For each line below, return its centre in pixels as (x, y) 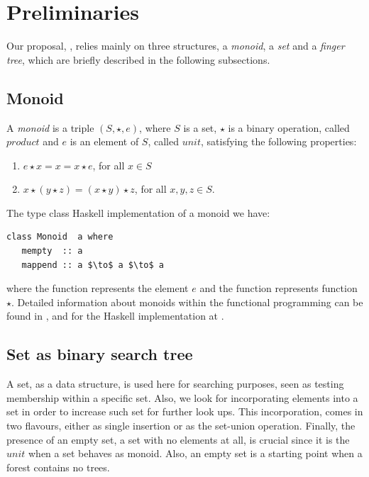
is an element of (104, 141)
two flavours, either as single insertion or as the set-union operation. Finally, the (181, 426)
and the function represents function (279, 288)
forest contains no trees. (58, 467)
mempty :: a (52, 251)
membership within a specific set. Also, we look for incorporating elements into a (182, 397)
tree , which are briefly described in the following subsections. (138, 59)
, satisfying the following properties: (279, 141)
